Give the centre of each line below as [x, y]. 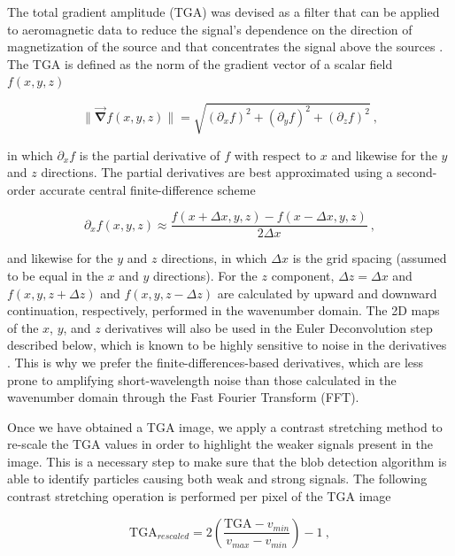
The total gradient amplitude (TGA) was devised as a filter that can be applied [224, 12]
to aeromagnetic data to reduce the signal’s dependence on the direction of [210, 29]
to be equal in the [55, 275]
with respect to [275, 154]
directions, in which [214, 258]
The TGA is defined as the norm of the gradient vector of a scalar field [200, 63]
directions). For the [205, 275]
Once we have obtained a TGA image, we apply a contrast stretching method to [225, 426]
